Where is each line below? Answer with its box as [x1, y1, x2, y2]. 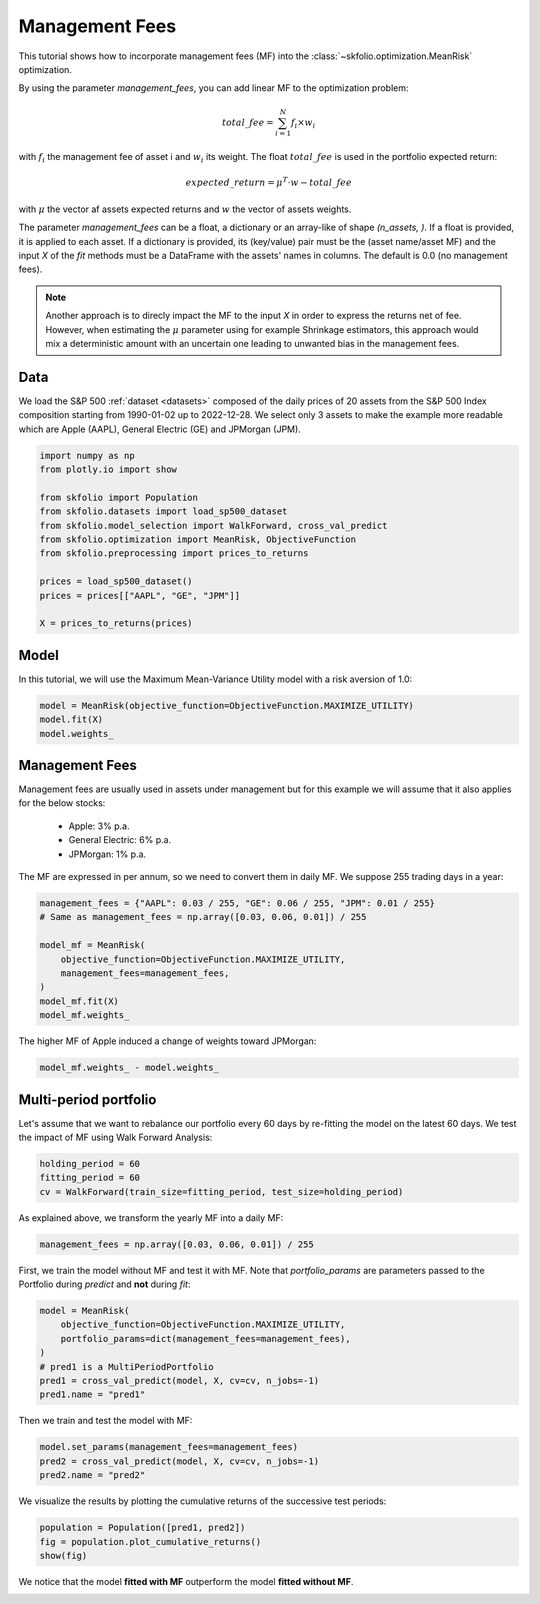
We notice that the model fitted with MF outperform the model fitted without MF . [18, 1575, 354, 1587]
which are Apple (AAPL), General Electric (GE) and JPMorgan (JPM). [18, 423, 302, 435]
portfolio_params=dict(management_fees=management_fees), [60, 1333, 351, 1344]
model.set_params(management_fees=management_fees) [39, 1441, 299, 1453]
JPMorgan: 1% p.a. [68, 848, 147, 860]
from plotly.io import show [39, 464, 177, 475]
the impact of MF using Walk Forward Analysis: [18, 1131, 213, 1143]
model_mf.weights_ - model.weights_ [39, 1062, 220, 1074]
